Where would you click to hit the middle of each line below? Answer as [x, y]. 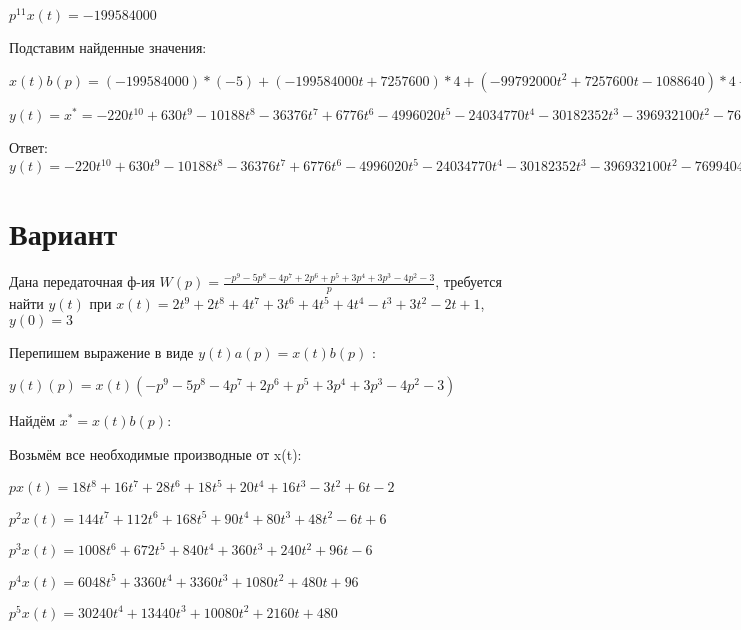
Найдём [32, 420]
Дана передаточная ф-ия [82, 281]
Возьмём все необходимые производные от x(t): [155, 454]
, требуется [468, 281]
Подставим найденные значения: [108, 47]
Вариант [63, 233]
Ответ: [28, 147]
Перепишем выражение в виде [101, 351]
